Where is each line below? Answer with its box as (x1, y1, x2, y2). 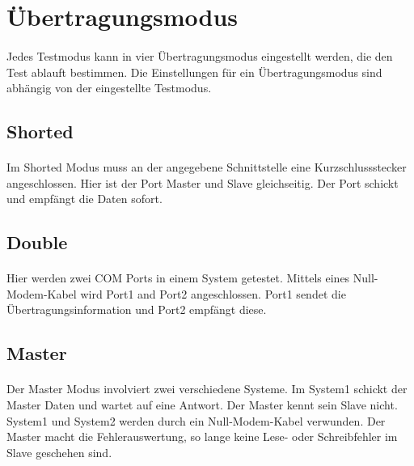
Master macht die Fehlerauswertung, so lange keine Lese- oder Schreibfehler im (6, 428, 398, 445)
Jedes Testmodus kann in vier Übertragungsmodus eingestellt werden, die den (6, 47, 393, 64)
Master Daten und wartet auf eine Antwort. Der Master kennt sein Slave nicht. (6, 396, 398, 413)
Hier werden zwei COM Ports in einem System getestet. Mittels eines (6, 269, 350, 286)
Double (6, 230, 68, 255)
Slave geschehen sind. (6, 443, 112, 460)
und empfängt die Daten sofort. (6, 190, 163, 207)
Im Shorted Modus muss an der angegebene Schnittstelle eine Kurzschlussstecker (6, 159, 407, 176)
